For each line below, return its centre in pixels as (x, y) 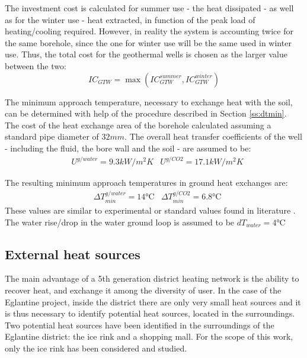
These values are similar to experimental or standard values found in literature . (150, 210)
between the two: (36, 65)
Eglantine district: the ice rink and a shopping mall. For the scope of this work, (149, 336)
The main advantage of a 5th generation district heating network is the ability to (152, 278)
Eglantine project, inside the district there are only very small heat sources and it (153, 301)
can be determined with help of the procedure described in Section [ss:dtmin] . (146, 113)
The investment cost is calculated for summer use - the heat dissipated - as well (149, 8)
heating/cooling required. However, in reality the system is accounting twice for (149, 31)
